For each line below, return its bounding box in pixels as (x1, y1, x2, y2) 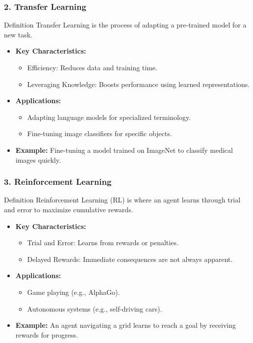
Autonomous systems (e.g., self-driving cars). (27, 303, 162, 314)
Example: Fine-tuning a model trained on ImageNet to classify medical (15, 144, 233, 155)
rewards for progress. (15, 329, 78, 340)
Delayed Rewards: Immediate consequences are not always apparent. (27, 254, 233, 264)
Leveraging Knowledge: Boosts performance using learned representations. (27, 79, 250, 89)
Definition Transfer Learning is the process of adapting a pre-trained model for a (4, 20, 247, 30)
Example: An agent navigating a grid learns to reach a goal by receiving (15, 320, 236, 330)
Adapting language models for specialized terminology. (27, 112, 191, 122)
